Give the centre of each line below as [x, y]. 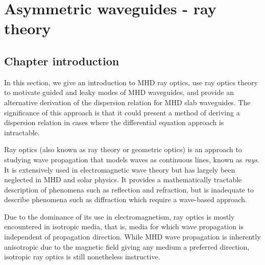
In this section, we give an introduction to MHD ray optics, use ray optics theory [131, 82]
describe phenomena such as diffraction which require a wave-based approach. [126, 199]
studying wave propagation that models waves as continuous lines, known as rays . [132, 159]
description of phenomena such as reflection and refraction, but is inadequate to [129, 189]
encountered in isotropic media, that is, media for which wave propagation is [124, 226]
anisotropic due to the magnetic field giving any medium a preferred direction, [127, 246]
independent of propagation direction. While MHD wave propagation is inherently [132, 237]
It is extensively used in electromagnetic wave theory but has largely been [120, 169]
